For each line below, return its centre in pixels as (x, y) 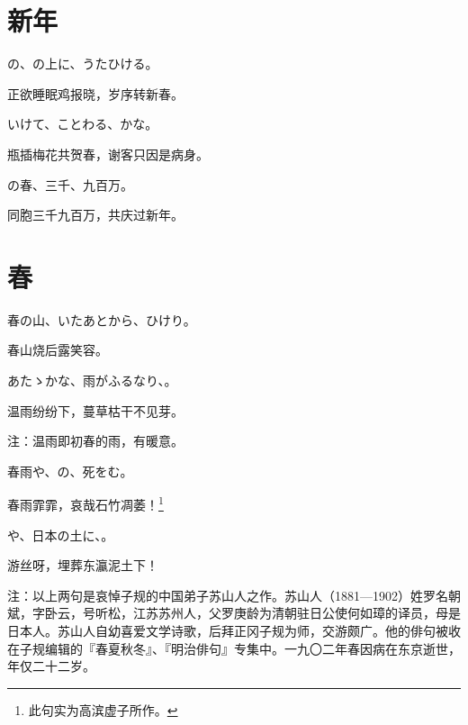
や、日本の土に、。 (61, 535)
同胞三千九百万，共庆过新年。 (95, 215)
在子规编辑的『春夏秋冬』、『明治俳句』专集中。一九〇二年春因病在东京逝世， (234, 648)
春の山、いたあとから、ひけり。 (102, 319)
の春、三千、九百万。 (70, 184)
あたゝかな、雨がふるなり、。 (92, 380)
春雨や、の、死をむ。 (70, 471)
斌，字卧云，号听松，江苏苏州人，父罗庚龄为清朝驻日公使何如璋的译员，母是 (234, 613)
